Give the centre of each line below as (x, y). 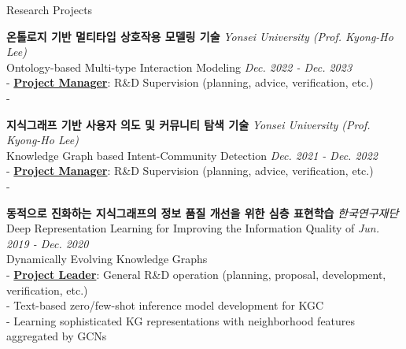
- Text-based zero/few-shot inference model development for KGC (165, 305)
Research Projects (50, 9)
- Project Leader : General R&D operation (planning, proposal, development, (196, 274)
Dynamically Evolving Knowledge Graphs (107, 259)
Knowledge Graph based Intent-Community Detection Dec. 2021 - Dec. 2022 (192, 155)
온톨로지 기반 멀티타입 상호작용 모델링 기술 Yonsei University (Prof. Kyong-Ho (200, 36)
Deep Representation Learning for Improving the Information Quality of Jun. (193, 228)
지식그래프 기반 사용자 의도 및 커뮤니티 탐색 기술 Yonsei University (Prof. (188, 124)
